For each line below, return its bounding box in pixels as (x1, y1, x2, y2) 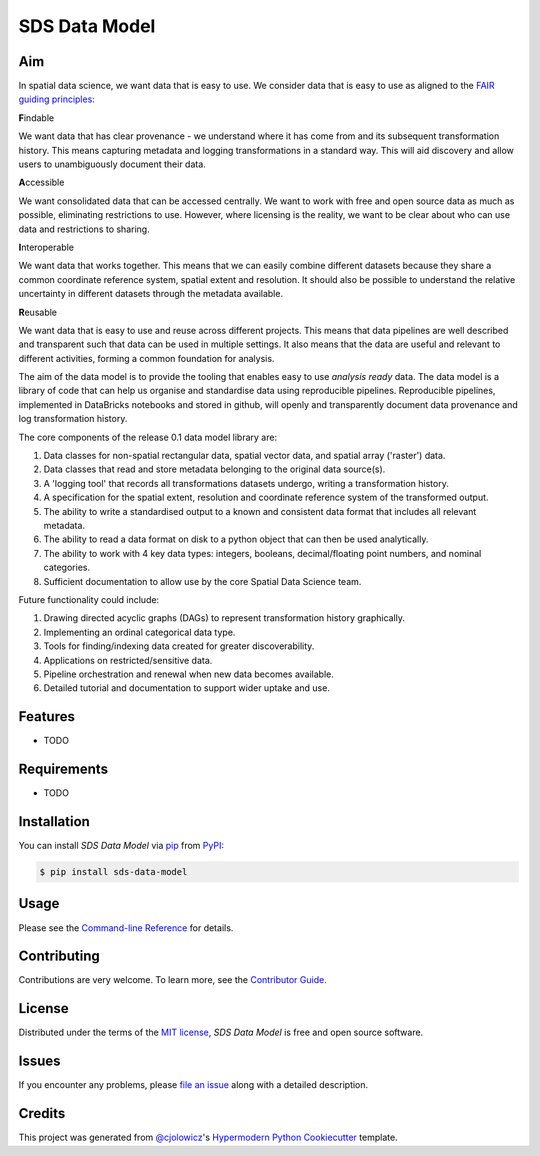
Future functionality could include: (18, 593, 160, 605)
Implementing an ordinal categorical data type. (43, 626, 236, 638)
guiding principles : (18, 93, 95, 105)
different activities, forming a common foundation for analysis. (18, 352, 275, 364)
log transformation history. (18, 413, 128, 425)
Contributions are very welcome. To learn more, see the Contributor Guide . (18, 974, 327, 986)
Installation (18, 813, 90, 830)
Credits (18, 1105, 66, 1122)
